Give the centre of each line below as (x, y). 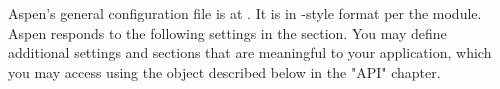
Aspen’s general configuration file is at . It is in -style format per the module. (245, 13)
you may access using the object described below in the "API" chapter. (224, 71)
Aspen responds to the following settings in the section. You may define (227, 32)
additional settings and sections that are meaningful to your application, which (250, 52)
